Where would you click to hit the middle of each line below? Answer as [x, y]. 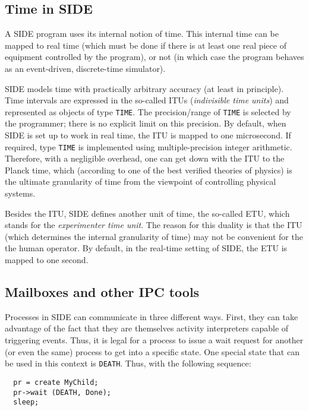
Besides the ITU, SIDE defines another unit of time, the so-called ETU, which [147, 213]
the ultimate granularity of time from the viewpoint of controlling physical [141, 181]
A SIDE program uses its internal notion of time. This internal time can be [142, 34]
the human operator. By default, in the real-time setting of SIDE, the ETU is [146, 248]
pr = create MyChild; [56, 382]
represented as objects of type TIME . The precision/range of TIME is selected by [148, 111]
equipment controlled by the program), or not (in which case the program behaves [154, 57]
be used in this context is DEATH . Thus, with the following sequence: [128, 363]
